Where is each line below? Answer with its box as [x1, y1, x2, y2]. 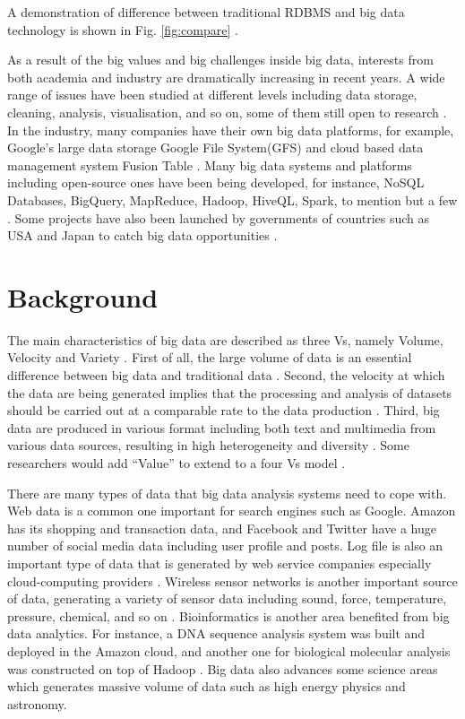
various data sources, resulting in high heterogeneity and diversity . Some [7, 436, 409, 455]
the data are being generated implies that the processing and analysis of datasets [7, 383, 452, 402]
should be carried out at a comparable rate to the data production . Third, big [7, 401, 440, 420]
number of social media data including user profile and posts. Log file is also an [7, 536, 443, 555]
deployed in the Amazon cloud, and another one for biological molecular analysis [7, 641, 451, 660]
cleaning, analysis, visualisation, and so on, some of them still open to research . [7, 102, 447, 121]
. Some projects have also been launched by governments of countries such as [7, 208, 430, 227]
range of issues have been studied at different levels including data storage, [7, 85, 418, 104]
